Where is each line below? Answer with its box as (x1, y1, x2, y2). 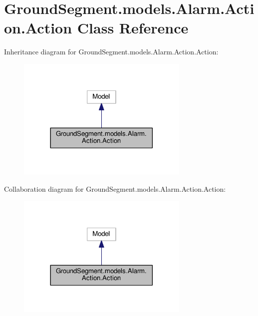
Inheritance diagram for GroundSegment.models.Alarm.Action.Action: (4, 46, 219, 57)
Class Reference (77, 17, 189, 38)
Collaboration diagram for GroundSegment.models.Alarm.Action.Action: (4, 183, 226, 194)
